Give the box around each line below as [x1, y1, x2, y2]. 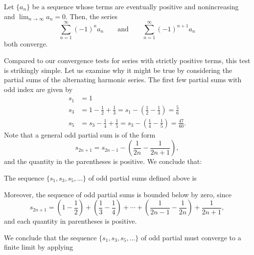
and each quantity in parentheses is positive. [4, 216, 137, 226]
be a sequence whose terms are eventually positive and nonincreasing [32, 1, 239, 11]
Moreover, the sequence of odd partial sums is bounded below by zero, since [4, 189, 231, 199]
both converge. [4, 39, 48, 49]
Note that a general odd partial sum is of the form [4, 129, 156, 139]
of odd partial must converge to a [140, 232, 241, 242]
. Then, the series [65, 11, 117, 21]
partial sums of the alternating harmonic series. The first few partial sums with [4, 74, 242, 85]
